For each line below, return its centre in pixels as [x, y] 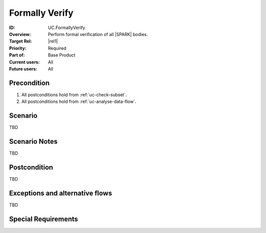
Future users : [23, 68]
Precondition [29, 83]
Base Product [62, 55]
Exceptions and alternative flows [61, 193]
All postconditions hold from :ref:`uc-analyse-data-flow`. [79, 101]
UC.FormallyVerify [67, 28]
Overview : [20, 34]
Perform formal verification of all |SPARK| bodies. [98, 34]
